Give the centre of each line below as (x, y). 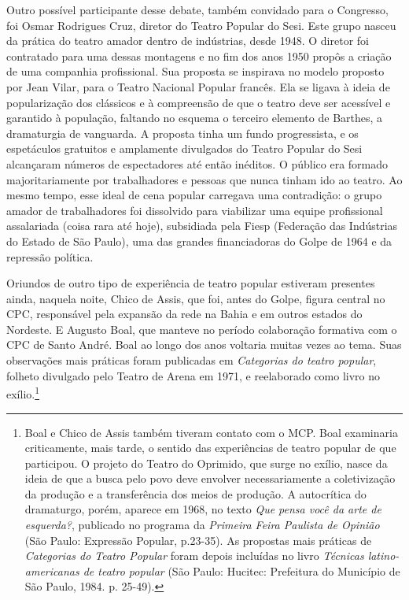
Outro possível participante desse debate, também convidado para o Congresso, (197, 9)
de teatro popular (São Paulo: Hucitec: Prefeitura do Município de (241, 570)
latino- (383, 556)
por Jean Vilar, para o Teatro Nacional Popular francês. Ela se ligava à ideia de (198, 86)
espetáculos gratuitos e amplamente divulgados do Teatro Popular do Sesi (184, 148)
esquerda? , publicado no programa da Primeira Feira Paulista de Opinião (202, 525)
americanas (52, 570)
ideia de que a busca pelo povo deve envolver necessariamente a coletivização (210, 478)
